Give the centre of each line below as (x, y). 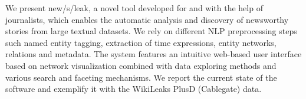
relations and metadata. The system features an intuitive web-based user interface (154, 54)
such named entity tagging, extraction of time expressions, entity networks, (141, 42)
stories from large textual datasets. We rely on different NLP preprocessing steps (151, 31)
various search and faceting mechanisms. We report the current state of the (141, 77)
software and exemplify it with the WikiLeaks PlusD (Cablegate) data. (134, 89)
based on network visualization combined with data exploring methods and (141, 65)
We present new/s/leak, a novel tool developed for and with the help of (134, 8)
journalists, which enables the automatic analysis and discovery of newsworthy (147, 19)
